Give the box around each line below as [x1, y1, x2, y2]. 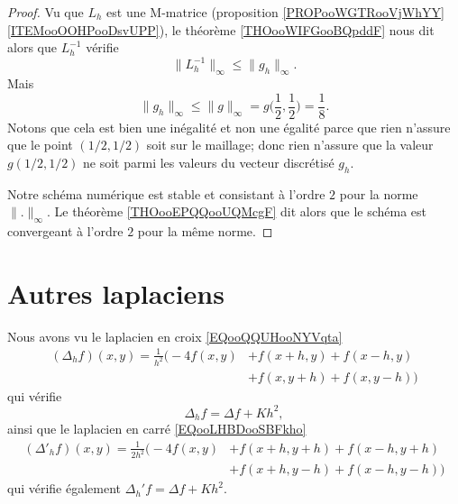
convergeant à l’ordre [7, 222, 124, 241]
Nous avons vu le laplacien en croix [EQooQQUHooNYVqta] [7, 326, 343, 345]
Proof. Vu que [7, 3, 84, 21]
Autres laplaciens [7, 274, 224, 311]
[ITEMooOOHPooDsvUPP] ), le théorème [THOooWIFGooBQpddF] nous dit [7, 20, 435, 39]
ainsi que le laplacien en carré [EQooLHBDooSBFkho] [7, 419, 307, 438]
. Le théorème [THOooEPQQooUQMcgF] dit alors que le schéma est [46, 202, 427, 221]
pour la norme [339, 184, 418, 203]
